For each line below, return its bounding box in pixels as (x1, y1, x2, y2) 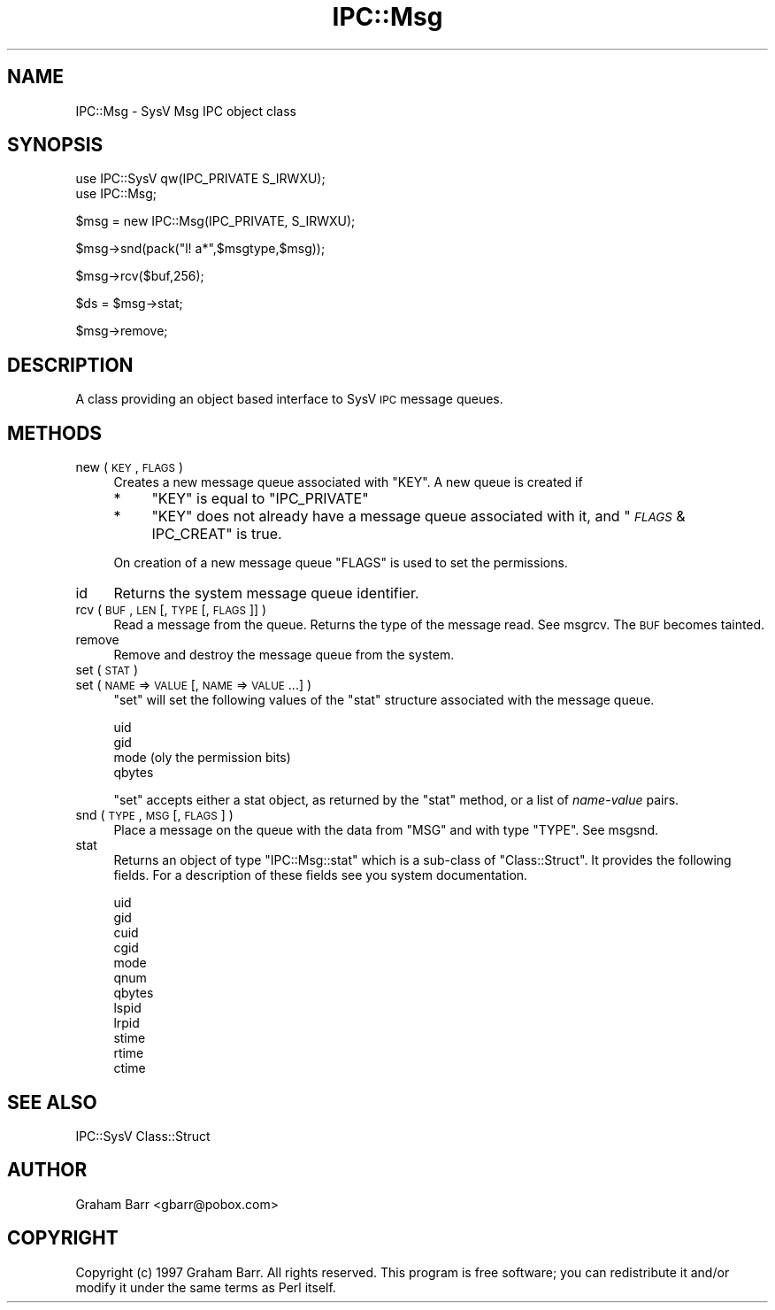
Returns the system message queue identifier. (113, 584, 419, 603)
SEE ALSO (7, 1090, 97, 1113)
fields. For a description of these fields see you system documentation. (113, 867, 528, 883)
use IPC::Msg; (75, 186, 157, 202)
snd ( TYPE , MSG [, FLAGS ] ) (75, 807, 234, 823)
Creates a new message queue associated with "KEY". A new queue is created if (113, 474, 583, 490)
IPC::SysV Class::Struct (75, 1128, 211, 1144)
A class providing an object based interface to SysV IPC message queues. (75, 391, 503, 407)
